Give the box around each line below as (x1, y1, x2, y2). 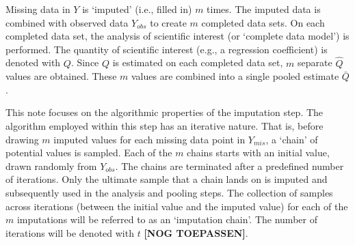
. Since (70, 55, 99, 70)
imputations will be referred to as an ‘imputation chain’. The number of (16, 212, 317, 227)
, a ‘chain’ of (265, 132, 318, 146)
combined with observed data (5, 15, 129, 29)
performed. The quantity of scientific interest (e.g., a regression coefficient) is (5, 42, 328, 56)
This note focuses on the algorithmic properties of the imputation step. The (5, 105, 324, 119)
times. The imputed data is (207, 2, 321, 16)
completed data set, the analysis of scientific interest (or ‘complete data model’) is (5, 29, 350, 43)
